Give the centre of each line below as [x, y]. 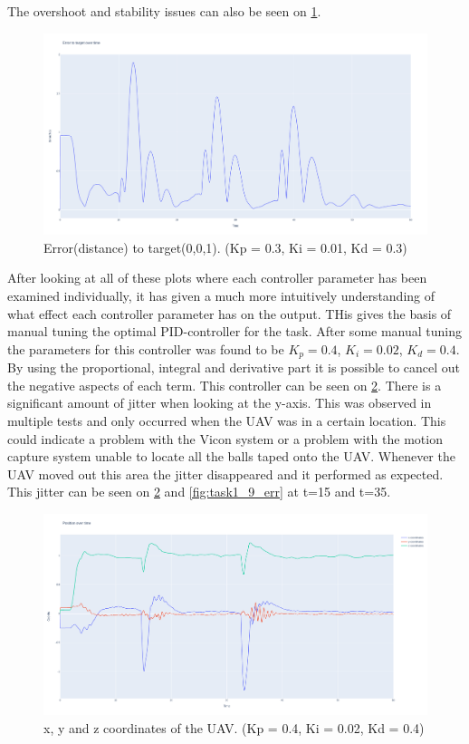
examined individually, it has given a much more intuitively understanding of [221, 295]
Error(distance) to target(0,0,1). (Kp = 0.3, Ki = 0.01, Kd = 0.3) [225, 247]
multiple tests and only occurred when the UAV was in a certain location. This [227, 420]
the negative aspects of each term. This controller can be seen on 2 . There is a [225, 385]
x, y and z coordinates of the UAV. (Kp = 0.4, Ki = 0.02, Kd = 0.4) [234, 728]
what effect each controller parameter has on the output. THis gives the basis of [230, 313]
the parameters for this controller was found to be [146, 348]
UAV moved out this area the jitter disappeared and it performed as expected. [225, 473]
